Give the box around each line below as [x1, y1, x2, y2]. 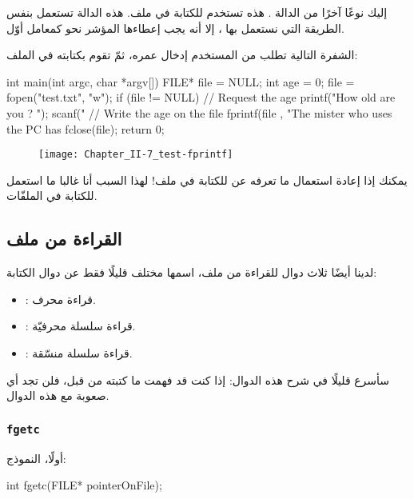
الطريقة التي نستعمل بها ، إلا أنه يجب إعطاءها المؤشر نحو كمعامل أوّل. [6, 19, 344, 36]
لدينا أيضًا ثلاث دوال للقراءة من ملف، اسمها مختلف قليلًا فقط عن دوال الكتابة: [6, 264, 377, 281]
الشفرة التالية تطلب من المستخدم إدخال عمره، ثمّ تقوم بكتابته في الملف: [6, 46, 358, 63]
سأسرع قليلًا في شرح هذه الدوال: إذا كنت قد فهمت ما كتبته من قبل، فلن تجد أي [6, 371, 390, 388]
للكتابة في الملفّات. [6, 187, 98, 204]
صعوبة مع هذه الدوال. [6, 387, 109, 404]
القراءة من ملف [6, 226, 122, 251]
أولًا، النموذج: [6, 449, 66, 466]
